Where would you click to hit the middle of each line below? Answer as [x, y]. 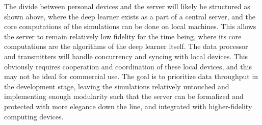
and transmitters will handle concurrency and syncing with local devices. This [126, 56]
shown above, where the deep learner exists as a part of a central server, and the [130, 16]
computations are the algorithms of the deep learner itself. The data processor [126, 46]
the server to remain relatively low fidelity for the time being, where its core [123, 36]
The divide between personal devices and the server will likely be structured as [127, 6]
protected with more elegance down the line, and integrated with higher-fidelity [128, 106]
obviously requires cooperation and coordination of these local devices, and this [128, 66]
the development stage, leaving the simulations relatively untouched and [117, 86]
